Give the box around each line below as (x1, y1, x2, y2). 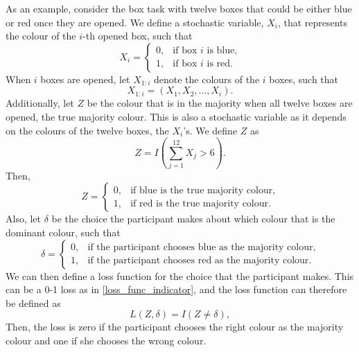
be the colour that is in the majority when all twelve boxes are (87, 96, 353, 110)
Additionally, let (6, 96, 74, 110)
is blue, (207, 46, 238, 56)
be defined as (6, 295, 61, 310)
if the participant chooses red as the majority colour (87, 256, 309, 266)
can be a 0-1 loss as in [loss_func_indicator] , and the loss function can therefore (6, 282, 347, 297)
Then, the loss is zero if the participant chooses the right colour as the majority (6, 319, 344, 334)
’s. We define (183, 123, 238, 137)
